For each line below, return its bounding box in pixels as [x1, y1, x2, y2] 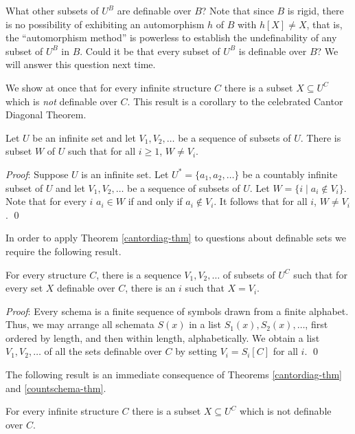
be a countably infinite [242, 166, 338, 181]
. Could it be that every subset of [80, 43, 220, 58]
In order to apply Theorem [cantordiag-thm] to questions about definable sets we [5, 230, 346, 245]
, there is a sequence [96, 267, 181, 281]
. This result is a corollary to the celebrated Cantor [127, 94, 343, 108]
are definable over [117, 3, 192, 17]
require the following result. [5, 243, 122, 258]
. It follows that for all [214, 194, 308, 208]
